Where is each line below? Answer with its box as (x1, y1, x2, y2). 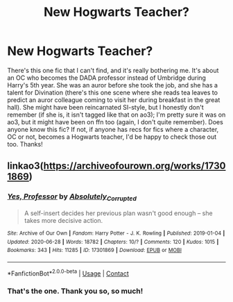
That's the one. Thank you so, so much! (7, 286, 144, 296)
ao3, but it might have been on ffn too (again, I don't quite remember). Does (7, 117, 223, 126)
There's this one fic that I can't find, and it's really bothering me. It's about (7, 66, 219, 74)
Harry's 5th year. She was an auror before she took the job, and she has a (7, 81, 218, 89)
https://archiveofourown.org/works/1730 (43, 160, 226, 172)
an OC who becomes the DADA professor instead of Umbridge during (7, 74, 207, 82)
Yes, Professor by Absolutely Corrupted (7, 192, 137, 203)
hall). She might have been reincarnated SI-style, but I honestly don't (7, 103, 205, 111)
